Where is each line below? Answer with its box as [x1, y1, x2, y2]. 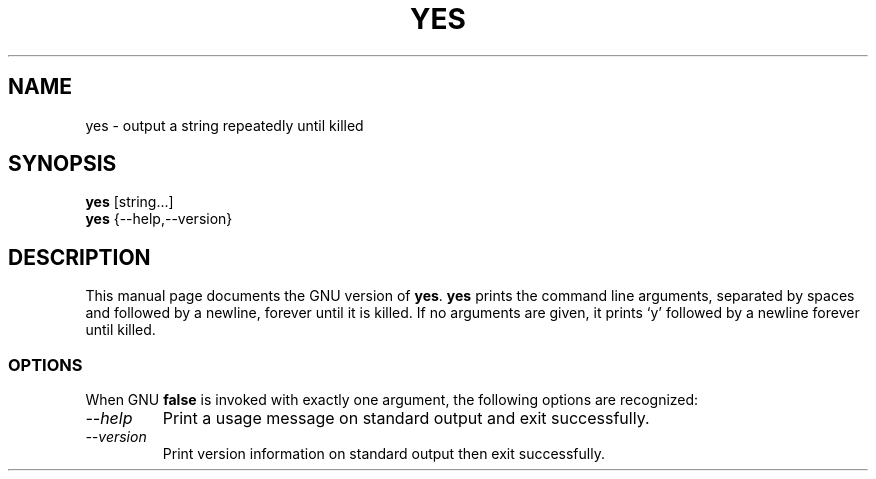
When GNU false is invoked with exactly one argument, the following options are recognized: [85, 391, 699, 409]
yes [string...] [85, 193, 174, 211]
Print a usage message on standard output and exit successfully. [162, 408, 650, 429]
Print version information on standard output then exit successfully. [162, 445, 605, 463]
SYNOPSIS [8, 151, 117, 177]
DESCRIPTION [8, 244, 151, 270]
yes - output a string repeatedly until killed [85, 116, 364, 134]
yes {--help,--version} [85, 210, 233, 228]
